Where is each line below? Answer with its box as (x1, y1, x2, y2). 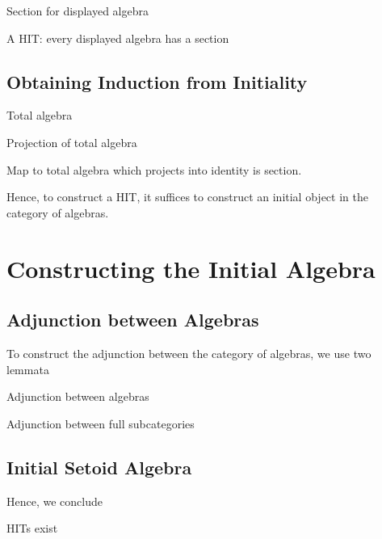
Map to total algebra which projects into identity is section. (6, 161, 302, 178)
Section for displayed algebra (6, 2, 149, 19)
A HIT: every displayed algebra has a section (6, 29, 229, 46)
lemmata (6, 360, 49, 377)
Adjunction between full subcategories (6, 415, 195, 432)
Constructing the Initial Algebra (6, 251, 376, 284)
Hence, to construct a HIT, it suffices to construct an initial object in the (6, 188, 368, 205)
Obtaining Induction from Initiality (6, 69, 308, 94)
